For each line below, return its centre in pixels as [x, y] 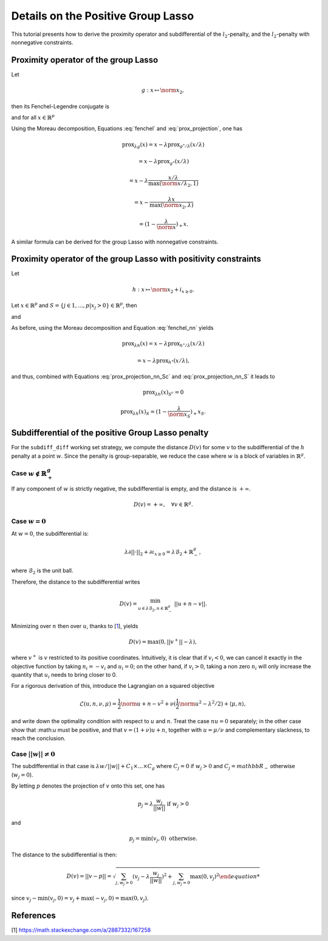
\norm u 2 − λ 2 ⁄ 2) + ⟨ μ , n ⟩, [212, 703]
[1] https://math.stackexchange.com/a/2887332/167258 [81, 930]
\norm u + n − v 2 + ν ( [148, 703]
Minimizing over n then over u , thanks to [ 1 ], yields [75, 626]
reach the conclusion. [39, 738]
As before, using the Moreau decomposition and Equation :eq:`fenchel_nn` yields [112, 327]
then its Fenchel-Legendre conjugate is [60, 106]
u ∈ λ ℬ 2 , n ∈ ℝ [153, 609]
